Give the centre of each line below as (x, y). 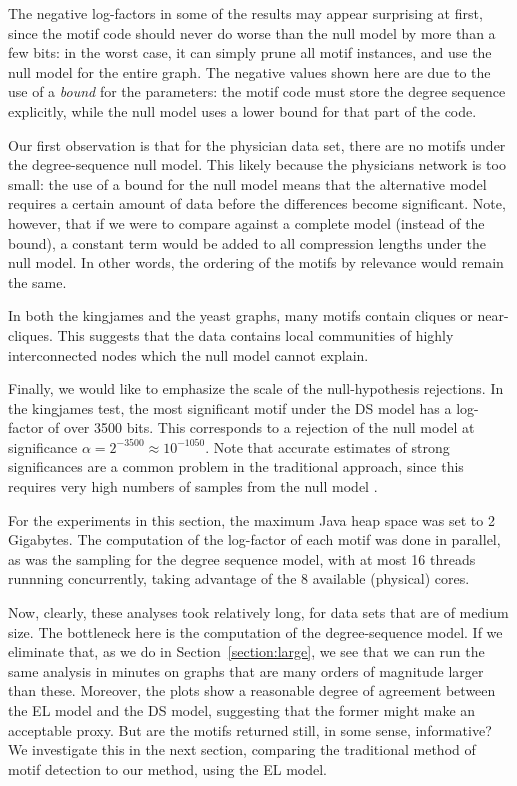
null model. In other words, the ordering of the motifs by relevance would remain (256, 262)
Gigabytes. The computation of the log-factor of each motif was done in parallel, (254, 539)
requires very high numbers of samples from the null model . (193, 486)
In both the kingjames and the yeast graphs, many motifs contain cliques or (240, 315)
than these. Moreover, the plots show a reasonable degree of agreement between (252, 690)
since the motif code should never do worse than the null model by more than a (252, 32)
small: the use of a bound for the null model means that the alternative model (247, 183)
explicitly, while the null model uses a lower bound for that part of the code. (242, 110)
